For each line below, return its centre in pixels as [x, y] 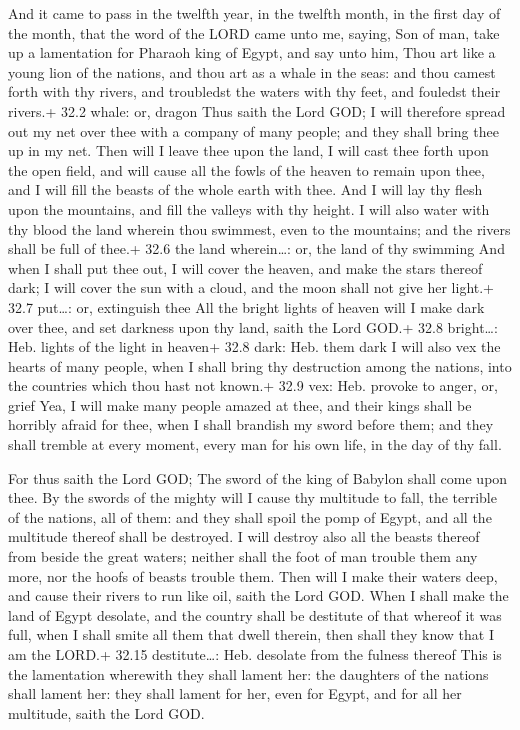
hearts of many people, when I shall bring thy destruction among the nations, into [260, 365]
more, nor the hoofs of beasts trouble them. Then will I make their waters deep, [253, 575]
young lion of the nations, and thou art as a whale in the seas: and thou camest [252, 71]
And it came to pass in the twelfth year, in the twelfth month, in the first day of [254, 13]
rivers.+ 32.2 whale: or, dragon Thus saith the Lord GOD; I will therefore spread [257, 110]
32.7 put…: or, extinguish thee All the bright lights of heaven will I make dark [246, 306]
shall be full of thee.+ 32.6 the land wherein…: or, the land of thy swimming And [256, 248]
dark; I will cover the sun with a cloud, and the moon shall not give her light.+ [251, 287]
